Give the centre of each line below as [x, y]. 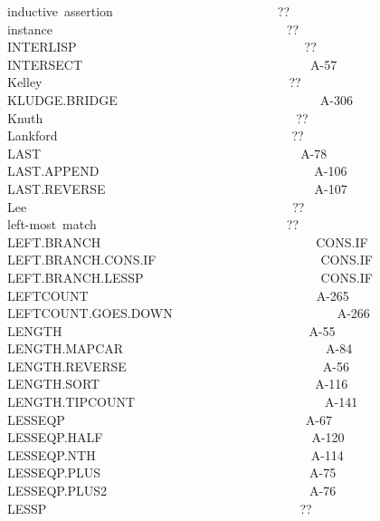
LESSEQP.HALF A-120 [176, 437]
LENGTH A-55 [171, 330]
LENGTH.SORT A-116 [178, 384]
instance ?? [153, 29]
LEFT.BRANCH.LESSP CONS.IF [190, 277]
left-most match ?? [153, 224]
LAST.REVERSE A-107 [177, 188]
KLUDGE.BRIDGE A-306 [180, 99]
